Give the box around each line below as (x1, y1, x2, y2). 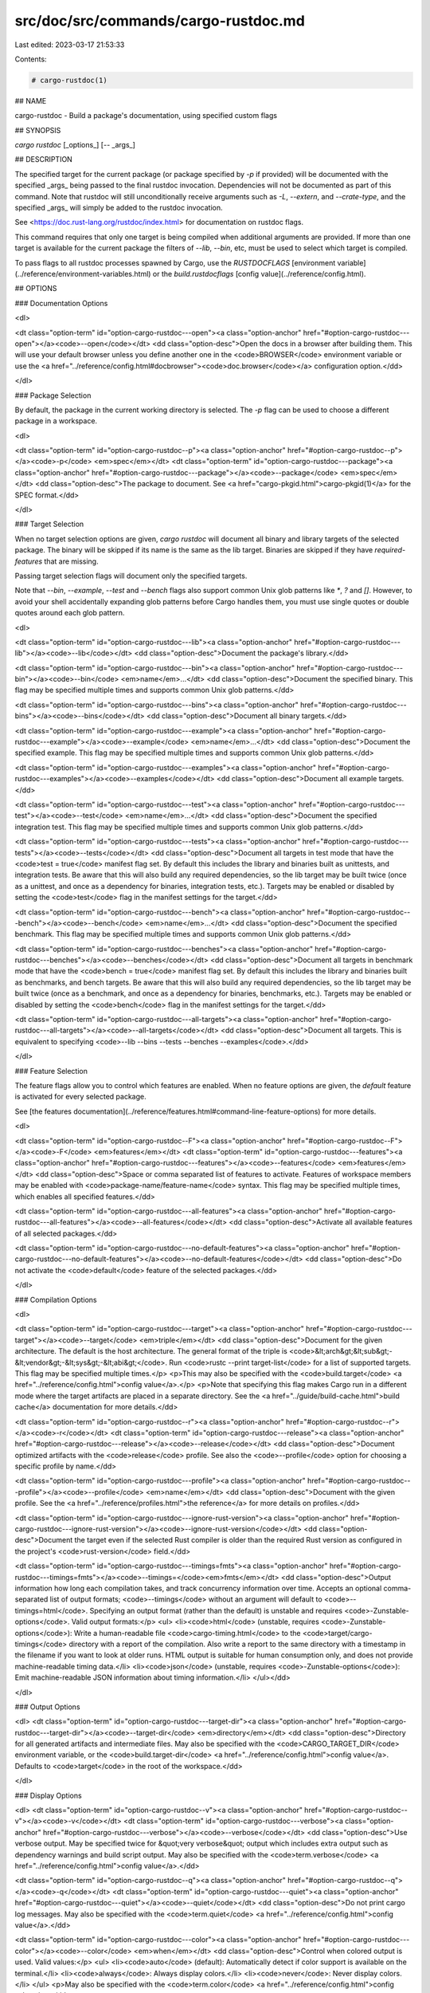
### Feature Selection (14, 1066, 88, 1075)
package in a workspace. (14, 416, 98, 426)
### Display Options (14, 1791, 83, 1800)
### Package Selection (14, 391, 92, 400)
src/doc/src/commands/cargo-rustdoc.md (14, 12, 306, 29)
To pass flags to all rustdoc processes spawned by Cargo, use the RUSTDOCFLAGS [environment (14, 257, 336, 267)
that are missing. (44, 556, 99, 566)
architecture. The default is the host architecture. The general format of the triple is (14, 1346, 288, 1356)
